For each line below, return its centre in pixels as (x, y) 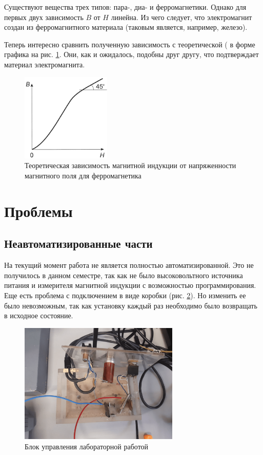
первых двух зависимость (44, 17)
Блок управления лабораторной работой (87, 446)
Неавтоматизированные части (78, 243)
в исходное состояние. (39, 315)
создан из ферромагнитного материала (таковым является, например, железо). (126, 27)
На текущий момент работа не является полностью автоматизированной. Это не (129, 265)
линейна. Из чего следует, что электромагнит (181, 17)
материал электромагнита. (45, 64)
